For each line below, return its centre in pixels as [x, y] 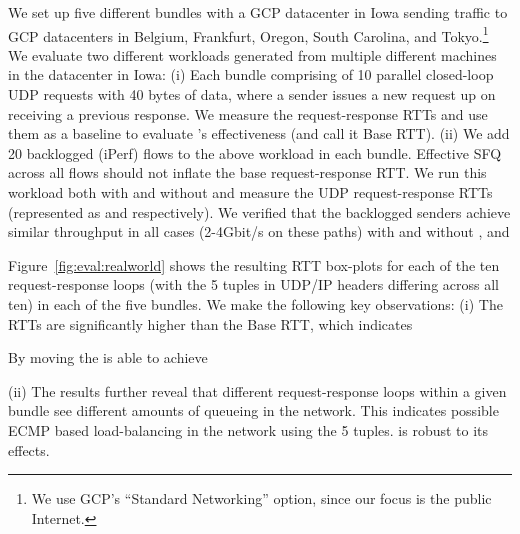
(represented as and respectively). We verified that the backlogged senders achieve [259, 211]
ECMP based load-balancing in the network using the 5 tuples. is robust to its [248, 429]
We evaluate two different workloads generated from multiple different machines [252, 54]
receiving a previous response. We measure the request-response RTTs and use [248, 113]
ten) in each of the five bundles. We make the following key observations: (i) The [255, 303]
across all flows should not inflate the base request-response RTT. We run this [247, 172]
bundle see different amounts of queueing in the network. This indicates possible [253, 410]
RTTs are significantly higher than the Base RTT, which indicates [210, 323]
